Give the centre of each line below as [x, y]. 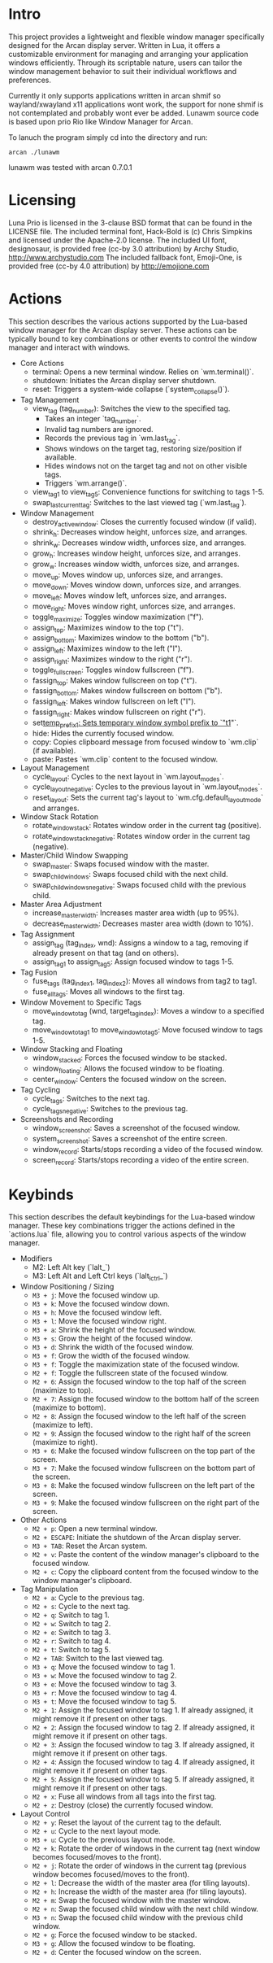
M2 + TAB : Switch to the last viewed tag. [98, 1658]
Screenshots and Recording [67, 1119]
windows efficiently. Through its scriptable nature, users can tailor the [126, 63]
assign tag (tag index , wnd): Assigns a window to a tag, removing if [141, 943]
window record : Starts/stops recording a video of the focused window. [147, 1150]
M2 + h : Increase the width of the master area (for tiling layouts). [139, 1891]
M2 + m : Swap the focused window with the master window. [132, 1900]
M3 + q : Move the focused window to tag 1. [104, 1667]
